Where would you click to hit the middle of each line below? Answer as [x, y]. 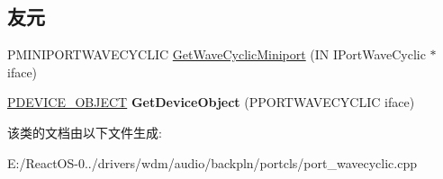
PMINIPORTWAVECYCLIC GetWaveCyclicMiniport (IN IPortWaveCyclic [217, 54]
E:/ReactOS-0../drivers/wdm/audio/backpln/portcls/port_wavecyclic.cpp [212, 162]
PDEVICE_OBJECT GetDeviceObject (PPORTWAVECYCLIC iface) [211, 102]
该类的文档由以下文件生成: [85, 132]
